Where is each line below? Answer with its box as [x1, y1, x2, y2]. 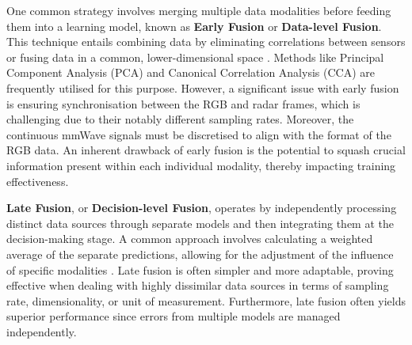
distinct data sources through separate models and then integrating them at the [6, 214, 394, 231]
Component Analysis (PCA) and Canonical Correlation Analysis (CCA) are [6, 64, 375, 81]
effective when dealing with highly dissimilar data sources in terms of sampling [6, 277, 389, 294]
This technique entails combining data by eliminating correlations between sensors [6, 33, 406, 50]
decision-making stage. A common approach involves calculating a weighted [6, 230, 373, 247]
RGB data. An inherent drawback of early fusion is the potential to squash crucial [6, 142, 406, 158]
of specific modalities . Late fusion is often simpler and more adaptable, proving [6, 261, 394, 278]
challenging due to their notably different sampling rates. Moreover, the [6, 111, 354, 127]
